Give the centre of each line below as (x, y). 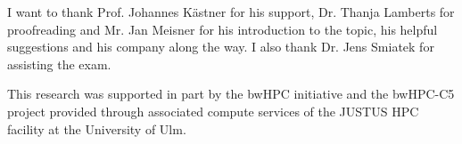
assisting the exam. (59, 64)
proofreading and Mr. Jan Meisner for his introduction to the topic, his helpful (223, 29)
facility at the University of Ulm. (97, 128)
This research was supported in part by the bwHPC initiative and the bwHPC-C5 (231, 94)
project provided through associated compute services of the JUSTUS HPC (213, 111)
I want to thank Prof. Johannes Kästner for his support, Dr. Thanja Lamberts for (231, 12)
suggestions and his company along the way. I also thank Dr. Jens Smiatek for (221, 47)
